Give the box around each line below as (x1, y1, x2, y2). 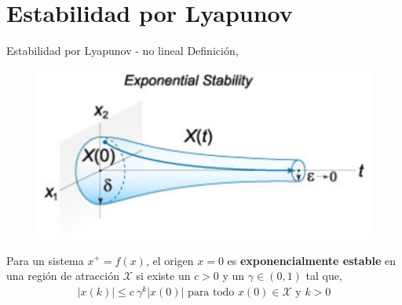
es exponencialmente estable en (227, 252, 397, 268)
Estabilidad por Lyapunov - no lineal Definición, (6, 42, 239, 59)
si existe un (136, 267, 191, 284)
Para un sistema (6, 252, 84, 268)
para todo (188, 286, 235, 298)
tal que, (305, 267, 342, 284)
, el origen (145, 252, 194, 268)
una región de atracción (6, 267, 119, 284)
